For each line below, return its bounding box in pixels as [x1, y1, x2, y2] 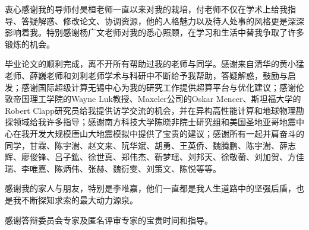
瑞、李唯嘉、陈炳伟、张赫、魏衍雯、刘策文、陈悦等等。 [5, 162, 221, 174]
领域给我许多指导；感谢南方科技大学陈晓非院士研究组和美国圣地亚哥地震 [12, 116, 296, 128]
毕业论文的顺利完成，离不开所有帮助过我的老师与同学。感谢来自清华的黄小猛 [5, 57, 304, 70]
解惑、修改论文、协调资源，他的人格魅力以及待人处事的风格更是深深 [37, 14, 304, 27]
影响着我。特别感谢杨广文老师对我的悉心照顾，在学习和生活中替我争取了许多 [5, 26, 304, 39]
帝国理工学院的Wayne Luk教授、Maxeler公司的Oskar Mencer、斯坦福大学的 [12, 92, 301, 105]
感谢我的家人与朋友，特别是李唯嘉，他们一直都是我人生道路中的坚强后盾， [5, 182, 296, 194]
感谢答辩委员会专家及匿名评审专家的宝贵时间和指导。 [5, 213, 213, 226]
